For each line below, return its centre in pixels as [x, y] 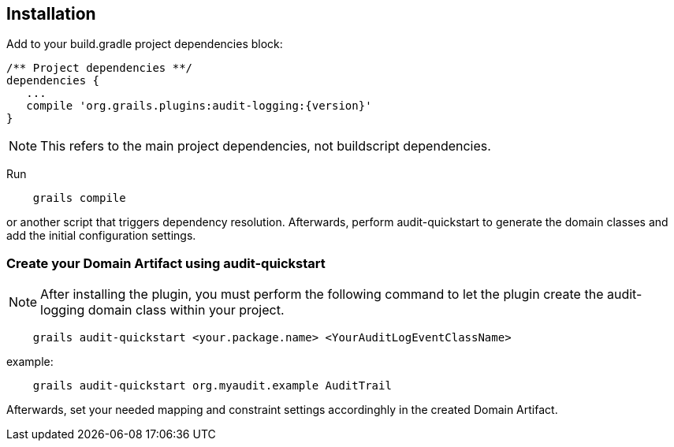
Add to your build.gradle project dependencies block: [145, 44]
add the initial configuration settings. [101, 236]
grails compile [79, 198]
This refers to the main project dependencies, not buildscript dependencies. [266, 146]
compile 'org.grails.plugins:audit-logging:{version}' [199, 106]
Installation [51, 14]
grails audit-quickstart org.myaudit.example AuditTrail [212, 386]
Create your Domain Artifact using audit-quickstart [166, 263]
